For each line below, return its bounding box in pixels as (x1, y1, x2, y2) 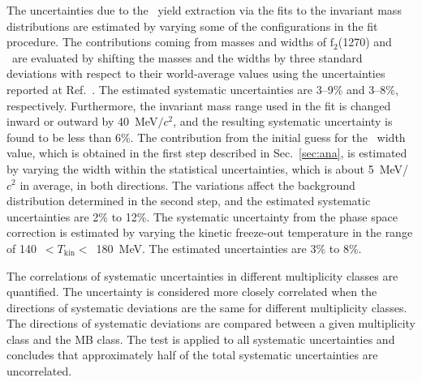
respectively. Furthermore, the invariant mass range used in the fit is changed (6, 97, 391, 114)
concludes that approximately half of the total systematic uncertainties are (6, 346, 378, 363)
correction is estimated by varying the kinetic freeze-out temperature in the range (6, 224, 413, 241)
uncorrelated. (6, 363, 72, 380)
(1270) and (338, 33, 392, 50)
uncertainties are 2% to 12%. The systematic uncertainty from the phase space (6, 208, 398, 225)
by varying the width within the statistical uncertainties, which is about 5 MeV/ (6, 160, 409, 177)
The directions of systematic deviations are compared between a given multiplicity (6, 315, 416, 332)
